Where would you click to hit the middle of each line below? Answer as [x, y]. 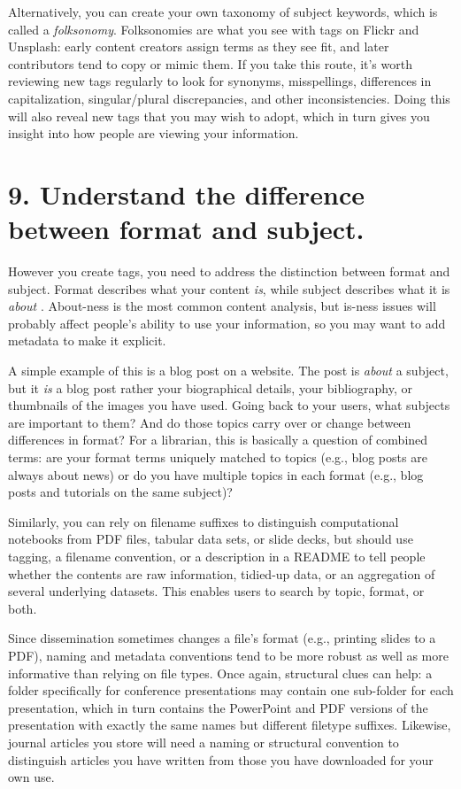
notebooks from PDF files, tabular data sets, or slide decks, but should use [211, 539]
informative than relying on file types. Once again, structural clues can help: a [220, 673]
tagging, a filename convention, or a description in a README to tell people [217, 556]
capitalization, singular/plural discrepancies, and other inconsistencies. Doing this [229, 98]
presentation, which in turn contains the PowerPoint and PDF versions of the [218, 707]
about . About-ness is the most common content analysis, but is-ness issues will [222, 306]
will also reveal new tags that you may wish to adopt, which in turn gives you [219, 116]
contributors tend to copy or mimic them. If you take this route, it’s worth [210, 63]
